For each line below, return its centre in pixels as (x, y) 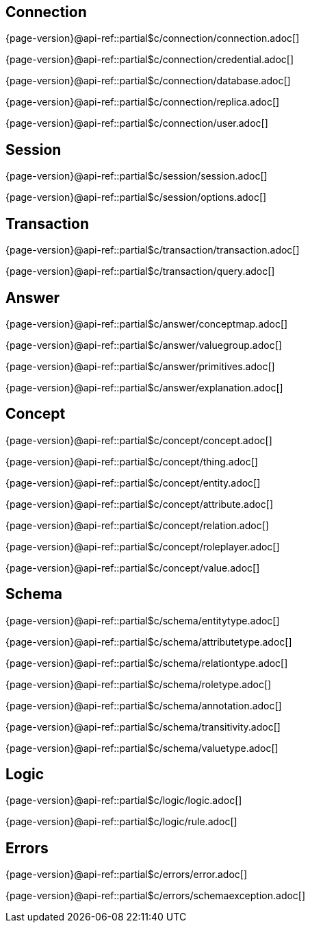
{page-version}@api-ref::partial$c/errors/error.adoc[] (127, 875)
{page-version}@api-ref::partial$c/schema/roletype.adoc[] (139, 684)
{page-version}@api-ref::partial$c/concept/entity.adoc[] (133, 483)
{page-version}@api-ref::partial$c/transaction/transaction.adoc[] (153, 250)
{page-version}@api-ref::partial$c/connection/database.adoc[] (148, 81)
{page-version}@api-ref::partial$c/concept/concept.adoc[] (139, 440)
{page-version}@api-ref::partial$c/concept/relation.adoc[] (137, 525)
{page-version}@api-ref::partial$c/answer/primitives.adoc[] (140, 366)
